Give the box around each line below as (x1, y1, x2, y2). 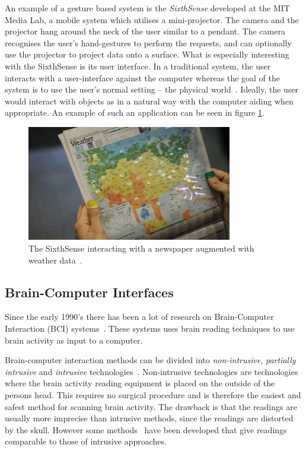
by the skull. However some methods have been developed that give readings (5, 423, 287, 436)
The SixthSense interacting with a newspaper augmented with (28, 242, 254, 254)
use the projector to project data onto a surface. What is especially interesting (5, 48, 289, 61)
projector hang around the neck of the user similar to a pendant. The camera (5, 25, 285, 37)
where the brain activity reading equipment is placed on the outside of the (5, 377, 275, 389)
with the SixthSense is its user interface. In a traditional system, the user (5, 59, 271, 72)
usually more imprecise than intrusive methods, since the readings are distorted (5, 412, 294, 424)
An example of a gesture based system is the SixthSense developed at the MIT (5, 2, 290, 14)
